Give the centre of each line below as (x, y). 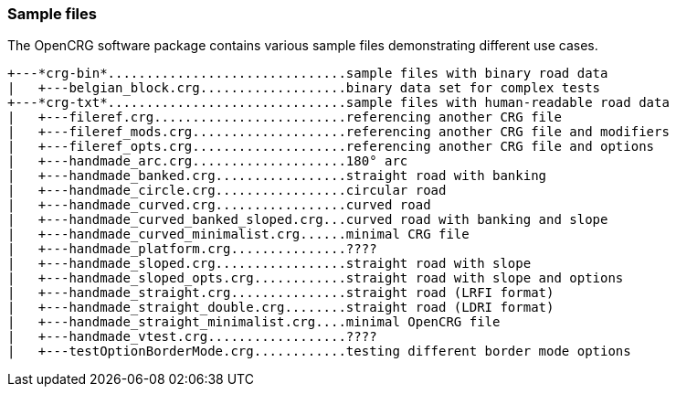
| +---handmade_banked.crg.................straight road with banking (277, 176)
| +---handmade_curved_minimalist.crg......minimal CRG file (238, 234)
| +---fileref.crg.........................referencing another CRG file (285, 117)
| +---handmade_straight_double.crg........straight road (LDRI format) (281, 308)
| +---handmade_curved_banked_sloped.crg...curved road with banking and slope (308, 220)
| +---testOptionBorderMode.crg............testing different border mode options (319, 351)
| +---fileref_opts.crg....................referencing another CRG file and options (331, 147)
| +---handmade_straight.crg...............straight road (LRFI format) (281, 293)
